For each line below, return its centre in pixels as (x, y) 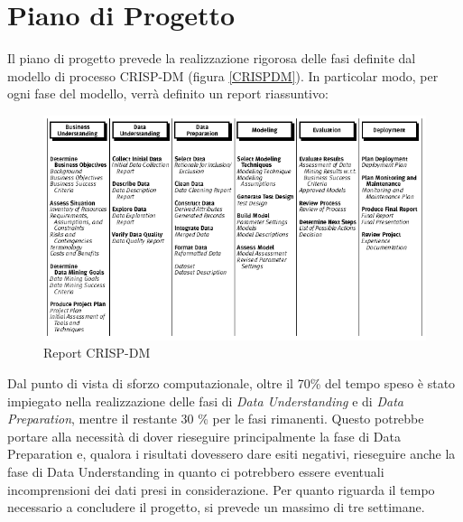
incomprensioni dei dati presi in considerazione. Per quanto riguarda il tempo (221, 489)
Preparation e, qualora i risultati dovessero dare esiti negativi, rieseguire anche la (231, 454)
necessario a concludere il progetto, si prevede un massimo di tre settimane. (216, 507)
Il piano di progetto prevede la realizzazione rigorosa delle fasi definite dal (212, 58)
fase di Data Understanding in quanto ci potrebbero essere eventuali (196, 471)
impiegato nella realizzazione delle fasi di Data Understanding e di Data (205, 401)
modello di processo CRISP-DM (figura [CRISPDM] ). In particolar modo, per (223, 75)
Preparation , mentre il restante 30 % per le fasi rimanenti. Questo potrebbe (216, 419)
